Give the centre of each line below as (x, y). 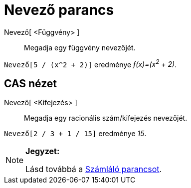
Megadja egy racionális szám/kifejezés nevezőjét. (106, 118)
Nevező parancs (59, 10)
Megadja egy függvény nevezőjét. (80, 47)
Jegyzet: (43, 151)
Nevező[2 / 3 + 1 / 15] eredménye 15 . (75, 134)
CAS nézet (31, 83)
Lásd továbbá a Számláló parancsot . (94, 169)
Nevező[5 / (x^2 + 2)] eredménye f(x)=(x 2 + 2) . (91, 64)
